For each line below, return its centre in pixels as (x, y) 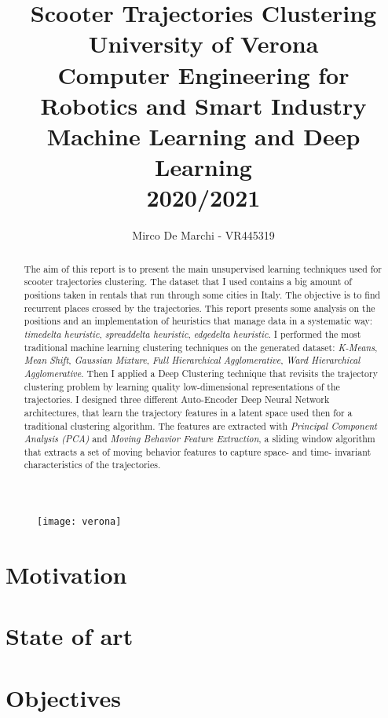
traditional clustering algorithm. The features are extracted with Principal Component (201, 425)
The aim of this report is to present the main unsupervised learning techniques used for (203, 268)
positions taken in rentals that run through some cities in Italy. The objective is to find (202, 294)
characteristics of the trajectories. (92, 465)
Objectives (63, 697)
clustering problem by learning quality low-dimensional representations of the (182, 386)
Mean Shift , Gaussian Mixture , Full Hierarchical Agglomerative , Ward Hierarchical (192, 360)
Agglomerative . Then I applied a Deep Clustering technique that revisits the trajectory (201, 373)
